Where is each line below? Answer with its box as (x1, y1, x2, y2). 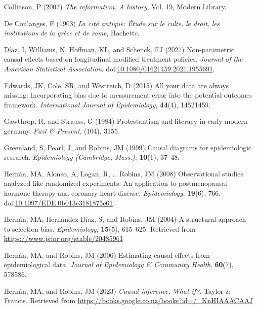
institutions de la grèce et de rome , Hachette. (4, 28, 140, 38)
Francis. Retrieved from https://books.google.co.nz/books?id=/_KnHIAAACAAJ (4, 295, 253, 306)
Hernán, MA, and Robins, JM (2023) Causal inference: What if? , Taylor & (4, 285, 231, 296)
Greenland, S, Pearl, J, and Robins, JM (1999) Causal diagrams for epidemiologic (4, 142, 252, 152)
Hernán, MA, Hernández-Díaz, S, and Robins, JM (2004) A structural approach (4, 214, 246, 224)
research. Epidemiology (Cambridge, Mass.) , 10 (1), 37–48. (4, 152, 180, 162)
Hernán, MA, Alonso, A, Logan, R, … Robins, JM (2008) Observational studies (4, 168, 243, 178)
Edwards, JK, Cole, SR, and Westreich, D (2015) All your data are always (4, 80, 229, 90)
